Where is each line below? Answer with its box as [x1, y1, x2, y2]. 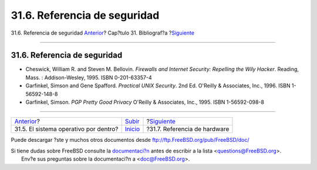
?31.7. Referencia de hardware [146, 125, 230, 133]
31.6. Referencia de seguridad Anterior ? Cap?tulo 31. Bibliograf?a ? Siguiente [11, 29, 195, 36]
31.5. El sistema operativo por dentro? [14, 125, 119, 133]
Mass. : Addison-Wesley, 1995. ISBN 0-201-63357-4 [25, 74, 152, 81]
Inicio [124, 125, 140, 133]
